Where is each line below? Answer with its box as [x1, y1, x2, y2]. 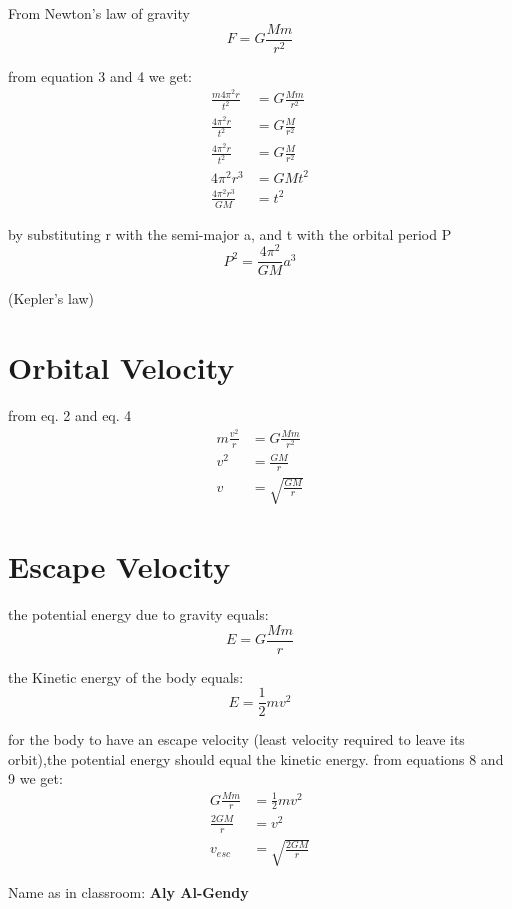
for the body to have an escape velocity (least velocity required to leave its [8, 729, 465, 750]
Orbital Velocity [8, 347, 235, 388]
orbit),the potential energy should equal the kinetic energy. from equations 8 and [8, 748, 504, 769]
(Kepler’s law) [8, 288, 95, 309]
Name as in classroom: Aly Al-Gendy [8, 882, 249, 903]
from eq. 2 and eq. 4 [8, 405, 132, 426]
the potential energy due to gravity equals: [8, 603, 269, 624]
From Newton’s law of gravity [8, 3, 190, 23]
